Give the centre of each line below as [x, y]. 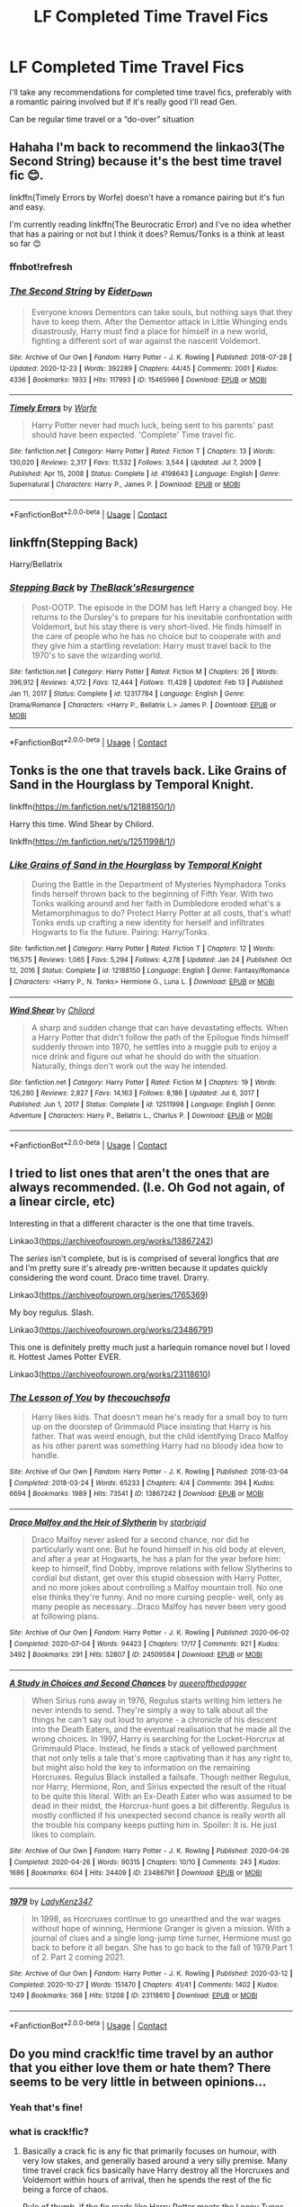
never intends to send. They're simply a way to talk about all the [150, 1710]
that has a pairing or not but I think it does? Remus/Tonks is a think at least [147, 234]
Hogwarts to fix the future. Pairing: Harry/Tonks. [120, 932]
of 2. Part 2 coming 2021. [78, 1957]
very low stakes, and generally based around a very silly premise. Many [155, 2161]
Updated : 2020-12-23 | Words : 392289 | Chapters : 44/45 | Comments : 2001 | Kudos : [144, 368]
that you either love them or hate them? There [140, 2067]
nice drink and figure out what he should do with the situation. [146, 1056]
